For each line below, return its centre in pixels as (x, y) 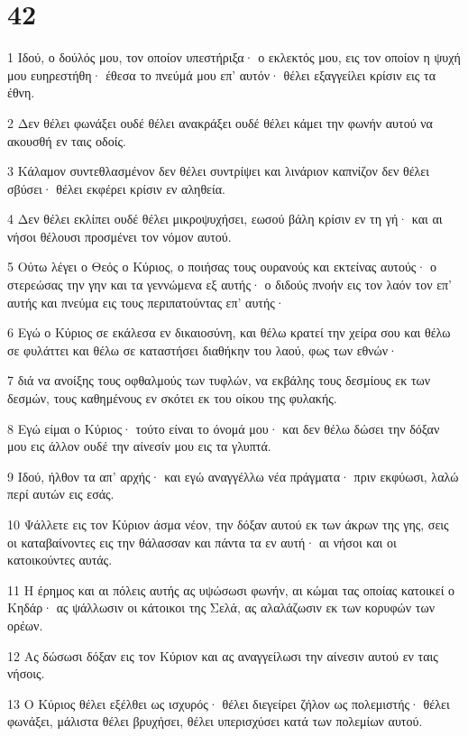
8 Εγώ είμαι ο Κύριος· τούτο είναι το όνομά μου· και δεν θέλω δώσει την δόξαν (224, 428)
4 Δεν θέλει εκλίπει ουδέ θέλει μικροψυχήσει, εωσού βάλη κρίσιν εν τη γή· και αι (225, 219)
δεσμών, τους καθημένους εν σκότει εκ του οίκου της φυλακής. (172, 398)
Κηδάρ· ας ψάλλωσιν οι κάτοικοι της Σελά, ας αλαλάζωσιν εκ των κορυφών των (221, 607)
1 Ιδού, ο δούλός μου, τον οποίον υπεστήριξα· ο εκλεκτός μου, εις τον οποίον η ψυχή (234, 57)
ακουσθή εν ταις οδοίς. (67, 140)
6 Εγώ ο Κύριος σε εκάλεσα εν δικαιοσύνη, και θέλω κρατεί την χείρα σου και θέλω (229, 332)
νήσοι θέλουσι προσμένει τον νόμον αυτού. (119, 236)
